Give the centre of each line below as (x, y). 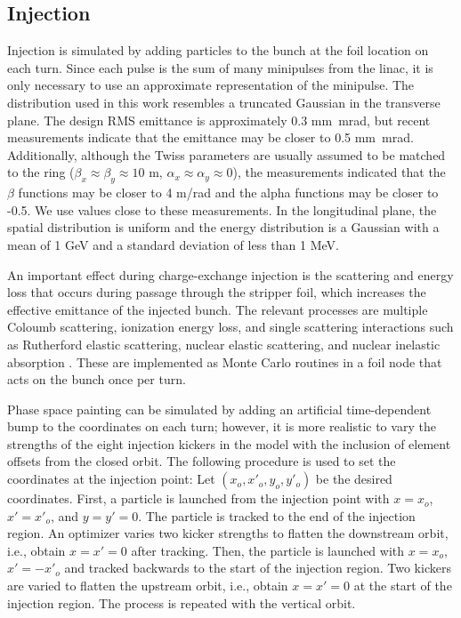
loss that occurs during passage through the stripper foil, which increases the (217, 292)
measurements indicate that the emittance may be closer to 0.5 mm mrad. (210, 137)
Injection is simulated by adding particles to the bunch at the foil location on (218, 50)
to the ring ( (41, 172)
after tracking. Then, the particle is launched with (268, 550)
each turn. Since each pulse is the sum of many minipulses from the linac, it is (220, 67)
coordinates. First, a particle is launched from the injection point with (198, 498)
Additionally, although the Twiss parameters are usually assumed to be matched (226, 154)
